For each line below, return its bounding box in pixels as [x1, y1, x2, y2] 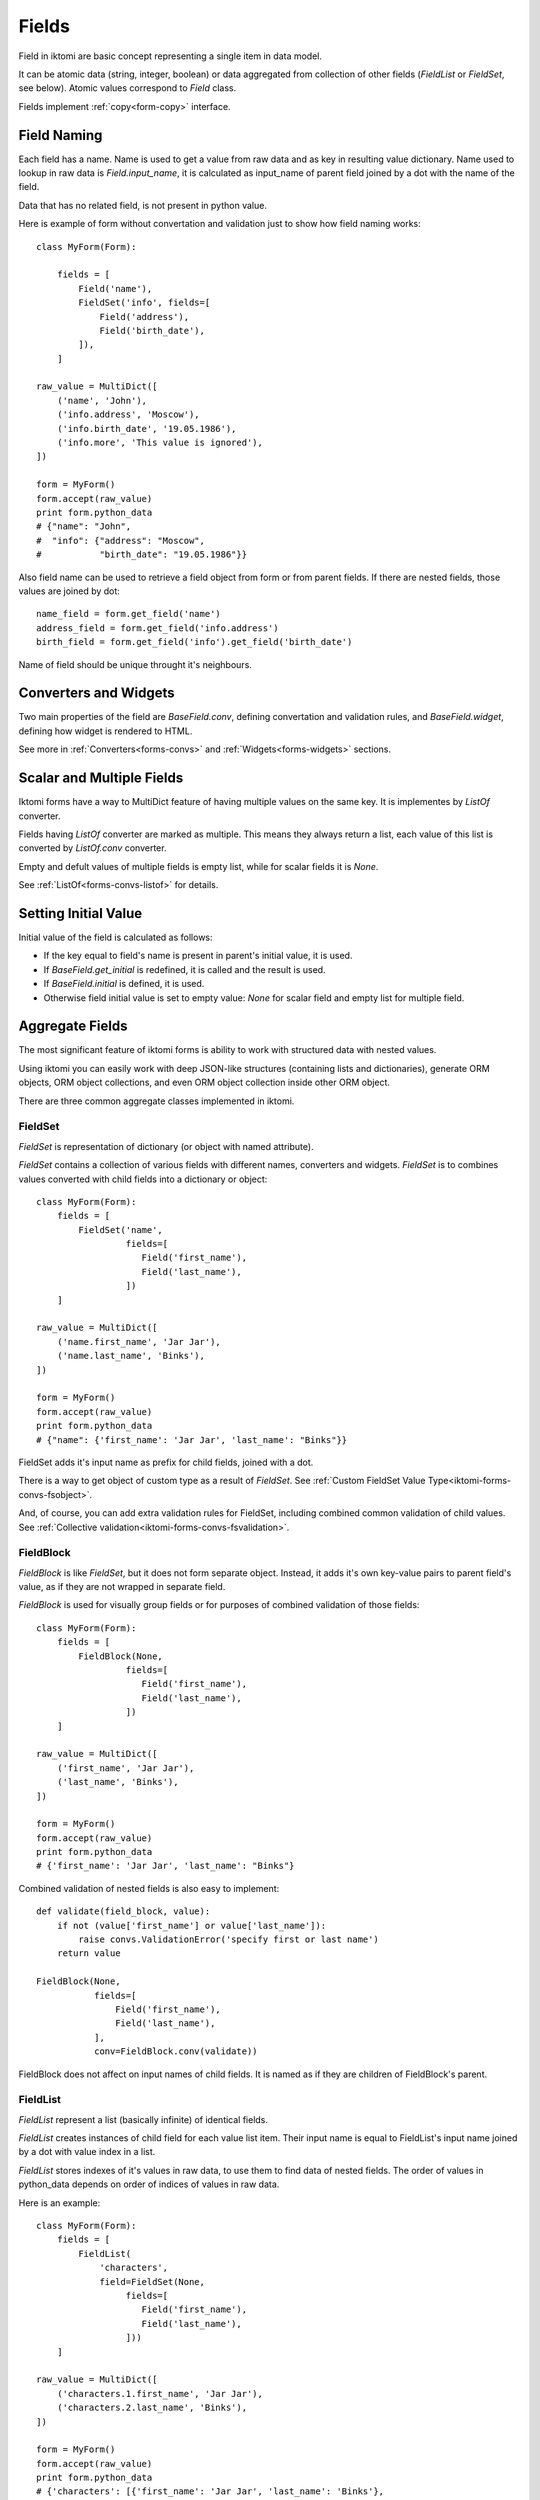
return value [56, 1948, 121, 1959]
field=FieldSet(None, [99, 2276, 205, 2287]
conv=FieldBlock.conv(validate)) [93, 2046, 259, 2057]
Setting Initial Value [18, 905, 143, 922]
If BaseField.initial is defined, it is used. [43, 978, 205, 990]
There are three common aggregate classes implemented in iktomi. [18, 1095, 295, 1107]
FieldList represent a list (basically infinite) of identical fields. [18, 2113, 269, 2125]
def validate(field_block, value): [36, 1906, 211, 1917]
